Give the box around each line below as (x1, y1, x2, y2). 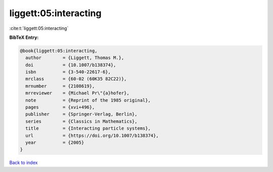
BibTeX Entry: (9, 34, 39, 40)
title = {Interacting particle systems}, (25, 126, 151, 131)
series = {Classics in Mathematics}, (25, 119, 138, 124)
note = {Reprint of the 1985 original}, (25, 97, 151, 103)
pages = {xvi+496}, (25, 104, 95, 110)
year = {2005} (25, 140, 84, 145)
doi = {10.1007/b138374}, (25, 62, 116, 68)
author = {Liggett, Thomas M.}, (25, 55, 124, 61)
